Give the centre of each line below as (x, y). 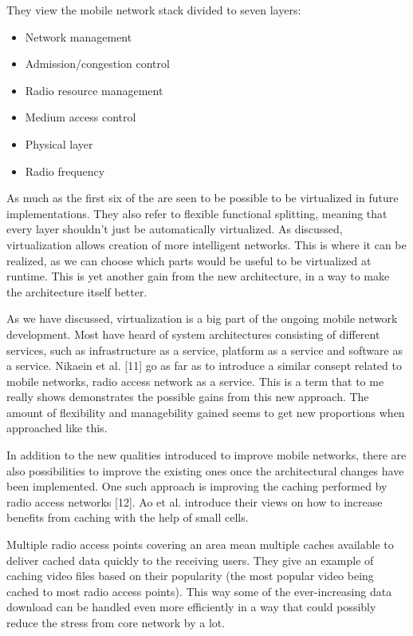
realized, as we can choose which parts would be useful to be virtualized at (189, 260)
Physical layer (59, 143)
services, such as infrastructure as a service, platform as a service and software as (205, 350)
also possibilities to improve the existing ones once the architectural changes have (205, 470)
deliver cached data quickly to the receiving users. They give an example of (190, 560)
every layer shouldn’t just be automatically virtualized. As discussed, (175, 229)
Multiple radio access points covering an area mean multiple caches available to (200, 545)
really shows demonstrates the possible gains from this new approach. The (188, 397)
